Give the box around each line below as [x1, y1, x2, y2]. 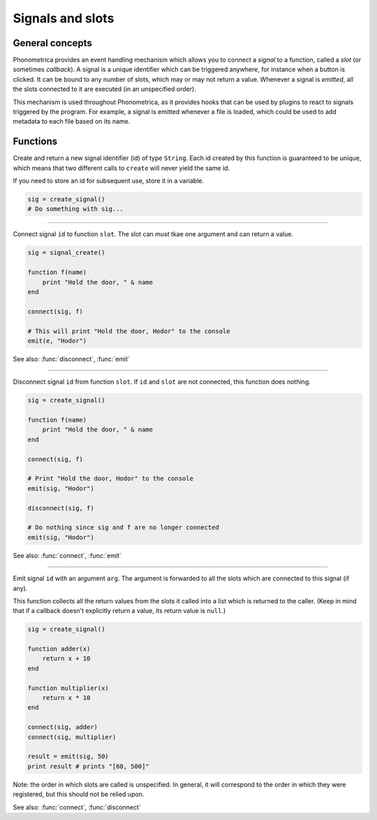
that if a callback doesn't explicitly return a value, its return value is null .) [13, 607, 226, 615]
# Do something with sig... [27, 205, 124, 213]
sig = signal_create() [27, 249, 105, 257]
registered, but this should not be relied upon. [13, 790, 145, 798]
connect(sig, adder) [27, 724, 98, 731]
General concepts [13, 37, 92, 49]
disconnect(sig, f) [27, 504, 94, 512]
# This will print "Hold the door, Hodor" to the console [27, 327, 230, 335]
